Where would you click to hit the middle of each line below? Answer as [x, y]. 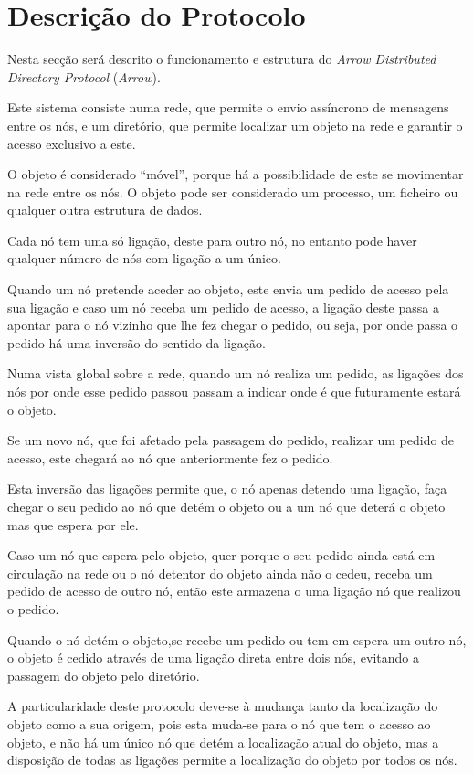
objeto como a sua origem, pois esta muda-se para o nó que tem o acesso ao [219, 723]
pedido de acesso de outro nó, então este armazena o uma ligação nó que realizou [234, 591]
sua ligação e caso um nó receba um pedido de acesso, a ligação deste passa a [223, 307]
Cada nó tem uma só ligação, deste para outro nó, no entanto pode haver [212, 240]
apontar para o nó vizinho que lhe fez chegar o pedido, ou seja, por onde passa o [233, 325]
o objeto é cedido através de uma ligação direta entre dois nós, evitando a [214, 658]
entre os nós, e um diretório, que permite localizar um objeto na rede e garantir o [235, 125]
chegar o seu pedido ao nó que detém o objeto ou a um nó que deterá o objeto [226, 506]
